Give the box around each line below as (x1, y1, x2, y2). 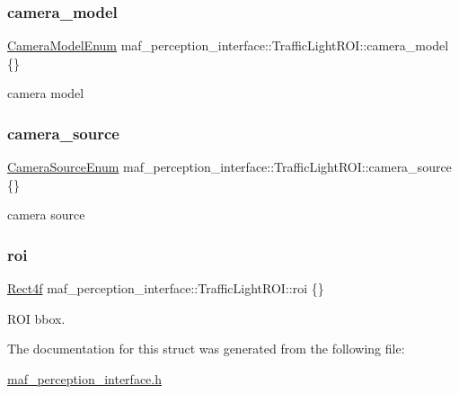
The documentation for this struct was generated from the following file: (7, 339, 405, 358)
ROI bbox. (7, 309, 66, 327)
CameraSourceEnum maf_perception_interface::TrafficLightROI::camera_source (7, 157, 452, 176)
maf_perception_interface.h (7, 370, 162, 388)
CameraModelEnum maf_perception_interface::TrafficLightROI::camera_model (7, 36, 449, 55)
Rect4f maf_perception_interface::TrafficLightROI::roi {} (7, 279, 324, 298)
